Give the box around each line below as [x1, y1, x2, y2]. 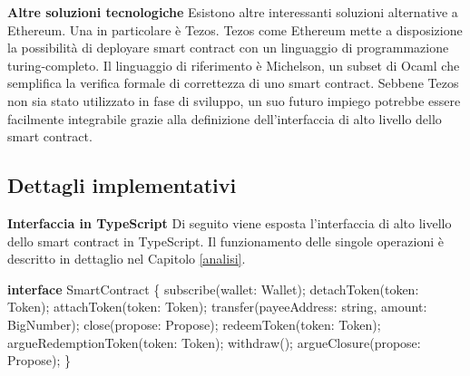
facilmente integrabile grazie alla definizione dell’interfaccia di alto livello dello [7, 109, 442, 128]
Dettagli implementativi [7, 171, 237, 199]
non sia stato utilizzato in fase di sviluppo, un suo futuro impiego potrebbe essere [7, 91, 461, 110]
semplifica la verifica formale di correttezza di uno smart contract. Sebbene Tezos [7, 73, 459, 92]
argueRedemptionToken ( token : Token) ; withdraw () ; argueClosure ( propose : [7, 333, 421, 352]
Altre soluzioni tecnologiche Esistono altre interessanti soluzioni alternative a [7, 3, 458, 21]
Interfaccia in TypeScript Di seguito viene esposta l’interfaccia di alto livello [7, 213, 452, 232]
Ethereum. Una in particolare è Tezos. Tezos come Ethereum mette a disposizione [7, 20, 463, 39]
